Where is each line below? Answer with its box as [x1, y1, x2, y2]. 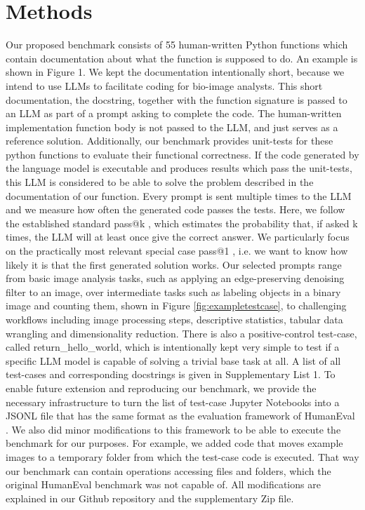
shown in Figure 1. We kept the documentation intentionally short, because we [6, 65, 345, 79]
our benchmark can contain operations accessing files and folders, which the [6, 463, 331, 478]
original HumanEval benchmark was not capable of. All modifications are [6, 477, 321, 492]
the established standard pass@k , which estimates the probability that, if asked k [6, 215, 358, 230]
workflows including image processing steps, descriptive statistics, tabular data [6, 312, 343, 326]
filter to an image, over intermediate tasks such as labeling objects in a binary [6, 284, 341, 299]
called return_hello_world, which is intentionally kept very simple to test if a [6, 340, 340, 354]
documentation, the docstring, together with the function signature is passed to [6, 92, 347, 107]
